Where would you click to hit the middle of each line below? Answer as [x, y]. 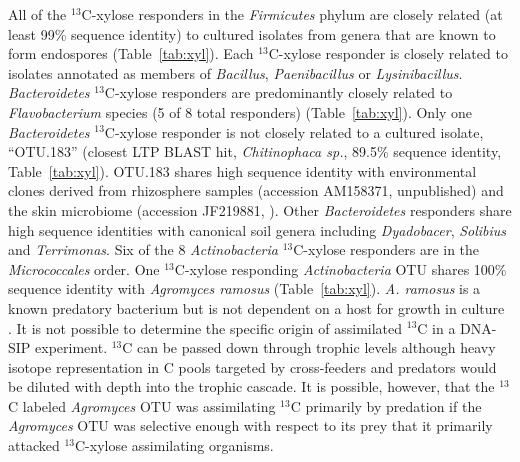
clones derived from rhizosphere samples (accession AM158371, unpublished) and [256, 190]
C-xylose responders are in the [386, 249]
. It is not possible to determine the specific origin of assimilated [205, 327]
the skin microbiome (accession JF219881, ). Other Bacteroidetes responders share [260, 209]
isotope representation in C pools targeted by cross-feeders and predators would [252, 366]
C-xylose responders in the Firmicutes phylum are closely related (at [292, 14]
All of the [37, 14]
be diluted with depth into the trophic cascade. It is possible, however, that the [251, 386]
